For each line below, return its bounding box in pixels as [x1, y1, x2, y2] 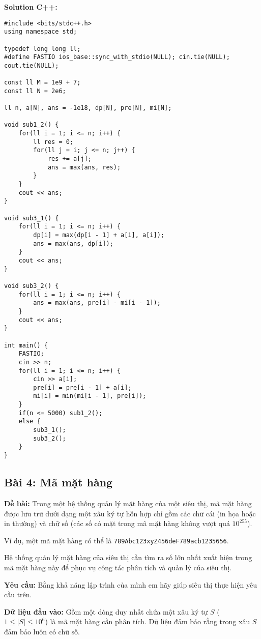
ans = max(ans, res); [47, 163, 121, 171]
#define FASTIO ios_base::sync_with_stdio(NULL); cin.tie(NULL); [4, 53, 230, 61]
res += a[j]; [47, 155, 92, 163]
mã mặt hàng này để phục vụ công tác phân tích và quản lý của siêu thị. [4, 562, 232, 572]
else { [18, 418, 41, 425]
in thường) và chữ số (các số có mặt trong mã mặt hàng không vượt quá [4, 518, 230, 529]
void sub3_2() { [4, 282, 59, 289]
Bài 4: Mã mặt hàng [4, 474, 113, 490]
